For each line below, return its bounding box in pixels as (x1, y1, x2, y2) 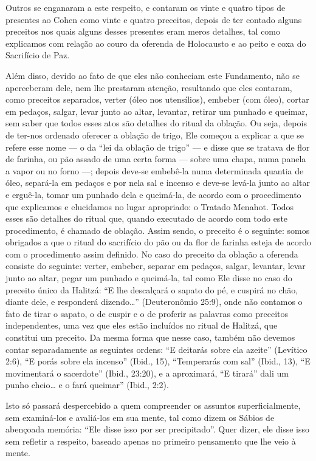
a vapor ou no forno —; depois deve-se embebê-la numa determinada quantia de (5, 164, 304, 177)
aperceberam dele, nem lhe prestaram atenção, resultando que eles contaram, (5, 81, 292, 94)
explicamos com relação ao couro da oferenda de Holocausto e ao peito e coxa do (5, 36, 306, 49)
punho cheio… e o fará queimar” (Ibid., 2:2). (5, 378, 169, 391)
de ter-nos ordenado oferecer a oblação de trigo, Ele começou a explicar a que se (5, 128, 304, 141)
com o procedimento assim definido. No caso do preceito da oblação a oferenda (5, 247, 298, 260)
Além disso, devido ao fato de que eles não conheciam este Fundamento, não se (5, 69, 300, 81)
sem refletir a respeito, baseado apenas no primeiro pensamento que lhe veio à (5, 434, 296, 447)
